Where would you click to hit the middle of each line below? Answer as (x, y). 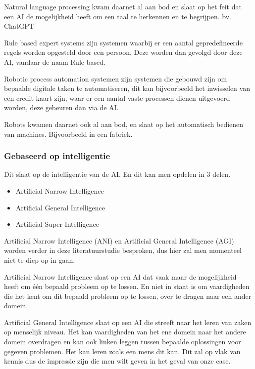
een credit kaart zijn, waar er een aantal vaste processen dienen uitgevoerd (117, 98)
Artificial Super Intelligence (57, 224)
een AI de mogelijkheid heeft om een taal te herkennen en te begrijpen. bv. (118, 16)
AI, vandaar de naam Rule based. (55, 61)
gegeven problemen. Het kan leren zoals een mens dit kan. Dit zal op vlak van (122, 351)
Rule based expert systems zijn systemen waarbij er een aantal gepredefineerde (123, 42)
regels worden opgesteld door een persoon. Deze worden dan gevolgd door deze (123, 52)
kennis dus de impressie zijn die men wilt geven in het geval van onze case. (117, 361)
